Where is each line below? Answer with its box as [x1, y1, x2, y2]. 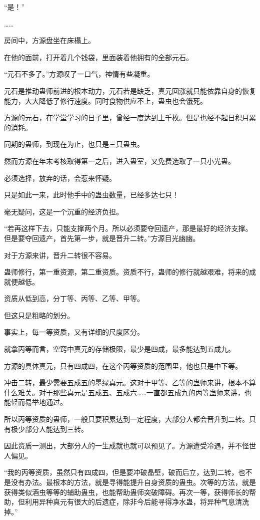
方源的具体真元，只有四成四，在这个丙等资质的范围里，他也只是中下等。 [4, 360, 242, 371]
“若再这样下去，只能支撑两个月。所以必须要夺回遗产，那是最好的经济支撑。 [4, 223, 252, 233]
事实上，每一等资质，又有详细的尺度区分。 [4, 327, 144, 337]
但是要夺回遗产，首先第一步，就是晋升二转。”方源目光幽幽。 [4, 232, 200, 243]
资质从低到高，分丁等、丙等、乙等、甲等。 [4, 293, 144, 304]
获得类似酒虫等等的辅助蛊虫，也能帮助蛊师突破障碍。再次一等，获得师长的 [4, 486, 249, 497]
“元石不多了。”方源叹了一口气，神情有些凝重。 [4, 69, 154, 79]
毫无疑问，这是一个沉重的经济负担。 [4, 206, 123, 216]
